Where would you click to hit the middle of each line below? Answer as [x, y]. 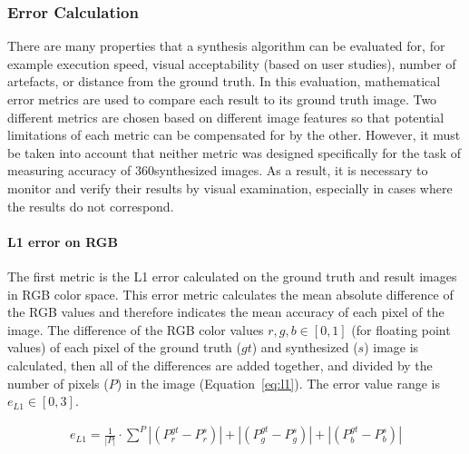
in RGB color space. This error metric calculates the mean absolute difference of [230, 294]
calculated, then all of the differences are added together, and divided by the [220, 365]
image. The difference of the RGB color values [136, 329]
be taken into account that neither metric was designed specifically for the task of [234, 152]
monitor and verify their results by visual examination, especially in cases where [230, 188]
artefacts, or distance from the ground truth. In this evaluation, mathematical [224, 81]
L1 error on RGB [63, 241]
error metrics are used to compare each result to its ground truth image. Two [222, 99]
